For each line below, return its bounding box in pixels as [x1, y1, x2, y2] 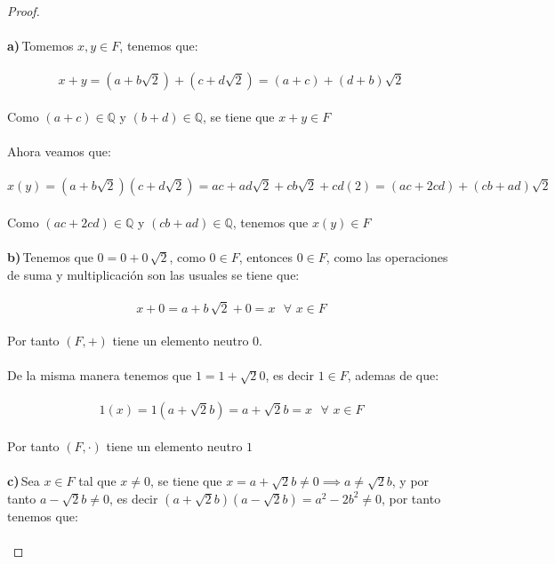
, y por [391, 472, 430, 490]
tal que [78, 472, 117, 490]
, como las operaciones [326, 248, 448, 266]
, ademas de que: [347, 366, 439, 385]
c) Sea [7, 472, 40, 490]
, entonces [238, 248, 294, 266]
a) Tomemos [7, 36, 74, 55]
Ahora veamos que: [7, 142, 111, 161]
